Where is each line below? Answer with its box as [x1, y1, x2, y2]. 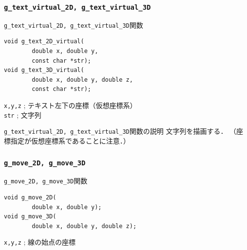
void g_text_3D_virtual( [4, 67, 84, 74]
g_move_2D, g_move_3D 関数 [4, 176, 88, 186]
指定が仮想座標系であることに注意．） [10, 135, 130, 145]
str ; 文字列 [4, 109, 41, 120]
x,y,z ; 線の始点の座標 [4, 237, 76, 247]
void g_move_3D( [4, 213, 57, 220]
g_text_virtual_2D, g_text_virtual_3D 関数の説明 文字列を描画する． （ [4, 126, 237, 136]
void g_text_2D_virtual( [4, 38, 84, 45]
